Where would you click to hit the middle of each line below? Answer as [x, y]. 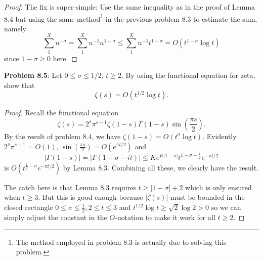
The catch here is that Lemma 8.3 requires [70, 187]
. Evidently [220, 136]
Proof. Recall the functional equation [61, 113]
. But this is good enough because [91, 197]
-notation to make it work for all [165, 217]
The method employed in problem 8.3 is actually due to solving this [121, 242]
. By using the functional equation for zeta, [188, 75]
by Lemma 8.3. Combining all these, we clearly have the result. [161, 167]
